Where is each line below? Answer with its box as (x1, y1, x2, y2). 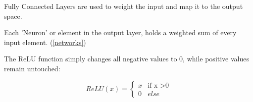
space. (4, 10, 22, 21)
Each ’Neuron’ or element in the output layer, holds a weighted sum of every (4, 27, 237, 38)
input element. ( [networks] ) (4, 37, 86, 47)
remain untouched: (4, 63, 60, 73)
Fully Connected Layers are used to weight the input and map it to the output (4, 1, 243, 11)
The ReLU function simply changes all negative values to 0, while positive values (4, 53, 250, 64)
